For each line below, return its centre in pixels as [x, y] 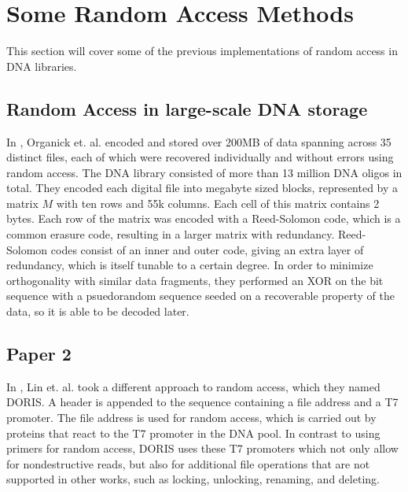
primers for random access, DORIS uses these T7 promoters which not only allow [202, 448]
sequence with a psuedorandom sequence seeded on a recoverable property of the [200, 296]
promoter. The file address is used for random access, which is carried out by [191, 418]
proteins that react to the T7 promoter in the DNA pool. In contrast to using [193, 433]
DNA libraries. [42, 66]
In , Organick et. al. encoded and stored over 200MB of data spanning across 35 [199, 141]
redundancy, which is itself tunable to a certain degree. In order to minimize [190, 265]
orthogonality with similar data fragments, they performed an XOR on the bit [195, 280]
